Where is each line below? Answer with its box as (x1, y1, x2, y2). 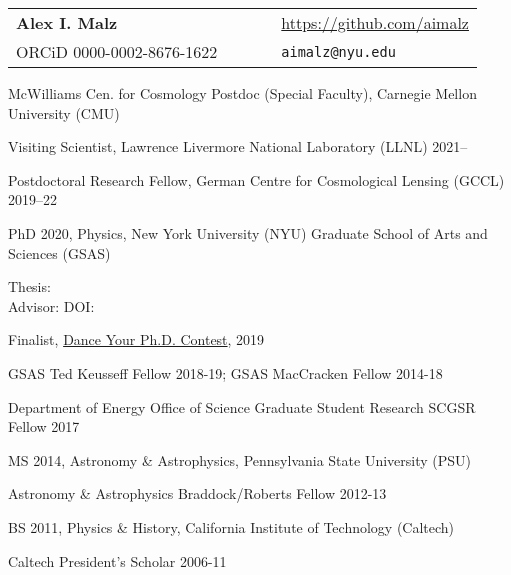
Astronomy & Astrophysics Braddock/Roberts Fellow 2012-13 (8, 483, 387, 504)
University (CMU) (8, 102, 120, 123)
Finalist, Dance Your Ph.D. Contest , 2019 (8, 329, 265, 350)
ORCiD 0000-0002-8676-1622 (16, 40, 218, 63)
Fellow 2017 (8, 416, 80, 437)
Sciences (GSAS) (8, 242, 111, 263)
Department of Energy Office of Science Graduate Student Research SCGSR (8, 396, 476, 417)
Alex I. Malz (16, 11, 118, 34)
